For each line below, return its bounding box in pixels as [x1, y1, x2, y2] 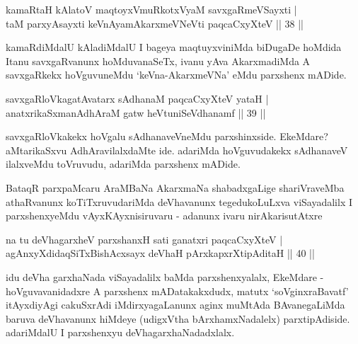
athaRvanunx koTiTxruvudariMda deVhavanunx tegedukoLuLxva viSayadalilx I [6, 194, 352, 209]
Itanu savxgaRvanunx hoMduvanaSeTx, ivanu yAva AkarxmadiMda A [6, 53, 311, 68]
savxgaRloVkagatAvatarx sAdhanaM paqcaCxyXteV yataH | [6, 91, 269, 105]
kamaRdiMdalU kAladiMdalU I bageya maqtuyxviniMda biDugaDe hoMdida [6, 40, 342, 55]
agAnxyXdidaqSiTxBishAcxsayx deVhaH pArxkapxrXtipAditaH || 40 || [6, 246, 315, 260]
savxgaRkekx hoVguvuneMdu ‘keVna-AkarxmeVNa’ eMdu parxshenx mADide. [6, 67, 347, 82]
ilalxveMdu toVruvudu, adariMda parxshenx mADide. [6, 156, 241, 171]
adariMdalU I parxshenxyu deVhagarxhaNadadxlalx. [6, 325, 235, 340]
